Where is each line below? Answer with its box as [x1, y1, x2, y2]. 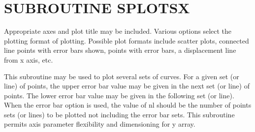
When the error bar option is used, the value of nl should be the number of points [4, 100, 252, 110]
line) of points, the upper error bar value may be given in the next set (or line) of [4, 81, 250, 91]
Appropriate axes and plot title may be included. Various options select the [4, 26, 232, 36]
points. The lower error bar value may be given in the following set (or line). [4, 90, 234, 100]
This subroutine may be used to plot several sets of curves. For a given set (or [4, 71, 239, 81]
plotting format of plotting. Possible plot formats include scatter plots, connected [4, 35, 249, 45]
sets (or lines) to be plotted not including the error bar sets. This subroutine [4, 109, 235, 119]
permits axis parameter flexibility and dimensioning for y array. [4, 119, 195, 129]
